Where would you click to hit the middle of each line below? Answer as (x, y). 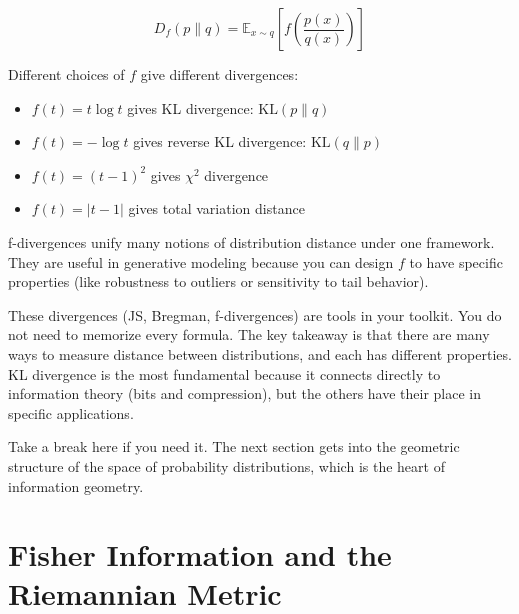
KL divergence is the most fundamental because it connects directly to (224, 373)
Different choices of (66, 74)
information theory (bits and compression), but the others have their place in (245, 393)
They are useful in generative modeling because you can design (201, 261)
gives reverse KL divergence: (220, 141)
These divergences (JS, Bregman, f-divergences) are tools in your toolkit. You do (255, 314)
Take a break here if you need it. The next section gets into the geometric (234, 446)
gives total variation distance (216, 208)
